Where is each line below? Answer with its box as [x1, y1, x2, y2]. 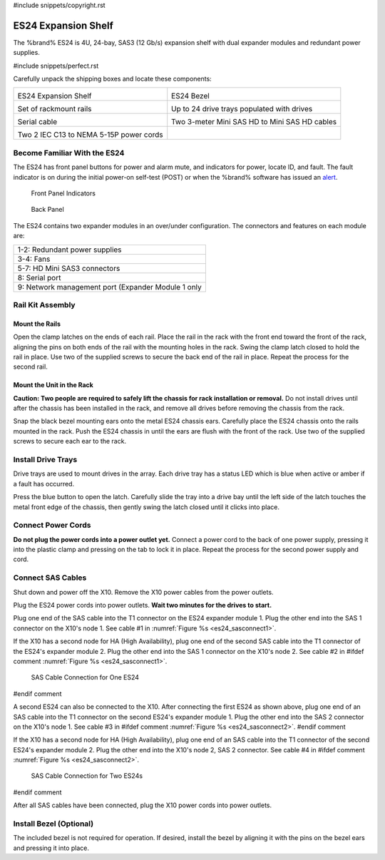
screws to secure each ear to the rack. [13, 437, 127, 446]
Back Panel [31, 205, 64, 214]
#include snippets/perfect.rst [13, 61, 99, 70]
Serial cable [17, 117, 58, 127]
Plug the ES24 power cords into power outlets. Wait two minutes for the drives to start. [13, 601, 272, 610]
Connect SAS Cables [13, 573, 87, 583]
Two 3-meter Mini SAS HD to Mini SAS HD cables [171, 117, 337, 127]
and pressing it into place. [13, 844, 89, 852]
